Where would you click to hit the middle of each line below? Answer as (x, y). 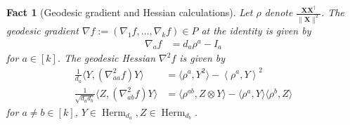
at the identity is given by (256, 30)
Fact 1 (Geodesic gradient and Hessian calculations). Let (130, 12)
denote (279, 12)
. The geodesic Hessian (106, 58)
